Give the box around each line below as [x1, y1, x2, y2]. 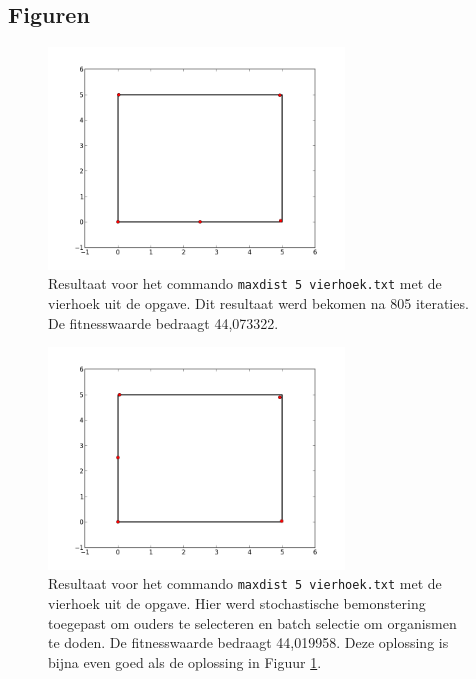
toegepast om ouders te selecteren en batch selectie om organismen [48, 612, 457, 633]
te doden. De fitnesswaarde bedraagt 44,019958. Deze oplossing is [48, 632, 449, 653]
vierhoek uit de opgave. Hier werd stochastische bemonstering [48, 593, 426, 614]
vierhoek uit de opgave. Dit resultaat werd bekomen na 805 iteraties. [48, 293, 469, 314]
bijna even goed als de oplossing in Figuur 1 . [48, 651, 322, 672]
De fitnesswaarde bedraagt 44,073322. [48, 312, 279, 333]
